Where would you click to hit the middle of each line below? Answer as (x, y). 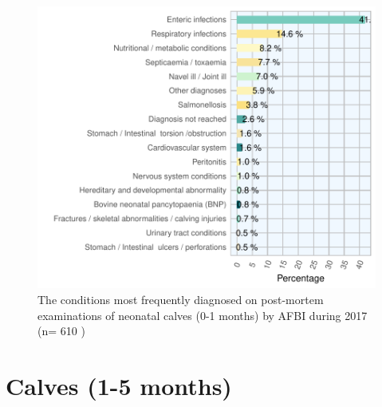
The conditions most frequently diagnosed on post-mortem (181, 299)
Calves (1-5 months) (119, 385)
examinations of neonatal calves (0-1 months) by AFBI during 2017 (203, 315)
